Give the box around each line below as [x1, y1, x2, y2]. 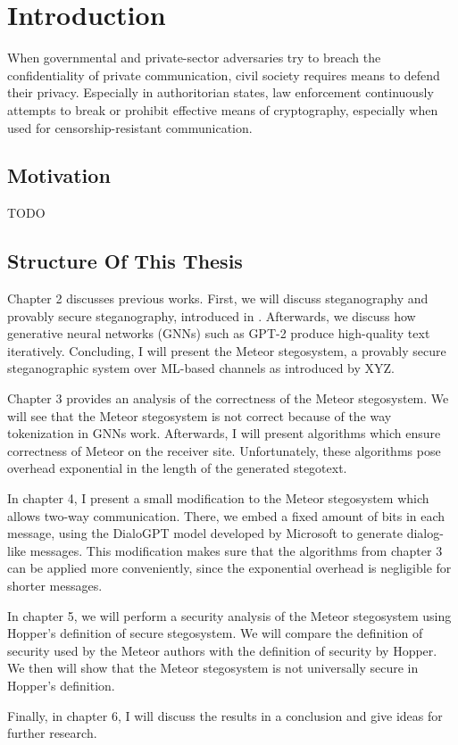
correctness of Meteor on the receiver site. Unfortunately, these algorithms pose [7, 441, 441, 459]
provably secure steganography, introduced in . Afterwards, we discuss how [7, 306, 416, 325]
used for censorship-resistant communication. [7, 118, 253, 137]
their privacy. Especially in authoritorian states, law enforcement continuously [7, 83, 434, 102]
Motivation [7, 161, 111, 189]
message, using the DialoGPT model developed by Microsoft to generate [7, 524, 404, 542]
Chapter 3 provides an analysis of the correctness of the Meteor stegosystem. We [7, 389, 449, 408]
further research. [7, 724, 97, 742]
